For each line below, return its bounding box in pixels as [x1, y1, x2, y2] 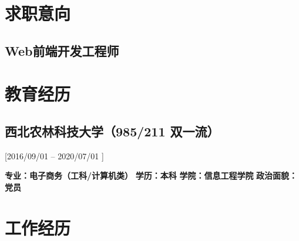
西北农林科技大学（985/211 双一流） [5, 122, 220, 140]
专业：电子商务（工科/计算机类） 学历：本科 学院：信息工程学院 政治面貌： [5, 169, 298, 182]
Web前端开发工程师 [5, 41, 119, 59]
